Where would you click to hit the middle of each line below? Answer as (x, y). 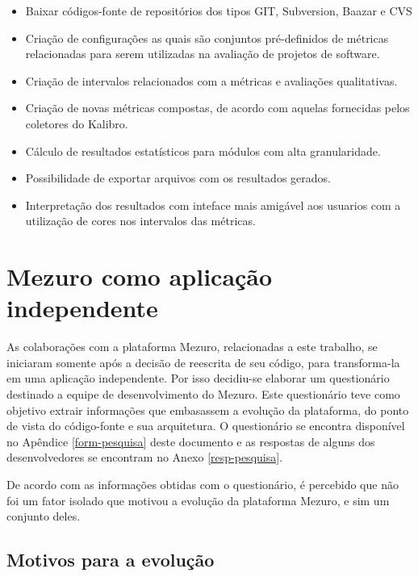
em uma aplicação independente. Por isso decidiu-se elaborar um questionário (198, 378)
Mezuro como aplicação (140, 276)
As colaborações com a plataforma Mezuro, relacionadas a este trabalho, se (192, 347)
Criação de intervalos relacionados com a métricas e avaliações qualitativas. (211, 80)
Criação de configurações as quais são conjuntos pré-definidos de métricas (207, 38)
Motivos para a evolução (111, 560)
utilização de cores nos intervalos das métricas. (140, 221)
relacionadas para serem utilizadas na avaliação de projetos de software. (203, 54)
